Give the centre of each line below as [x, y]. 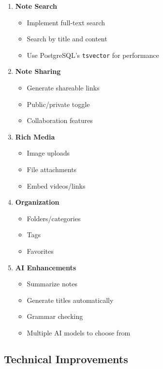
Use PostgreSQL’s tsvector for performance [93, 55]
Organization [37, 202]
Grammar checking [55, 316]
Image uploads [48, 153]
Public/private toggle [58, 104]
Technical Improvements [66, 359]
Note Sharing [38, 71]
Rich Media [35, 136]
